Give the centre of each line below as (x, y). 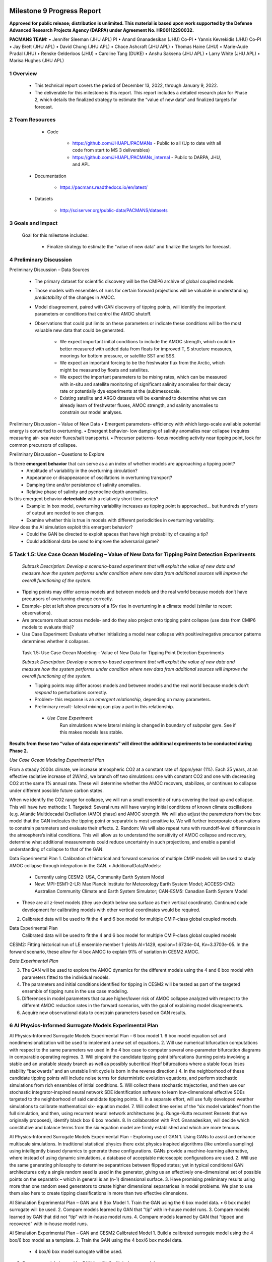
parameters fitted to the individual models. (66, 977)
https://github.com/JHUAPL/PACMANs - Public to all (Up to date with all (147, 143)
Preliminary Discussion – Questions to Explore (57, 454)
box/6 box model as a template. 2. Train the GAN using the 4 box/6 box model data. (96, 1240)
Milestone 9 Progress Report (55, 11)
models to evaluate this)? (48, 627)
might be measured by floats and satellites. (105, 370)
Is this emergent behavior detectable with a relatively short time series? (84, 499)
